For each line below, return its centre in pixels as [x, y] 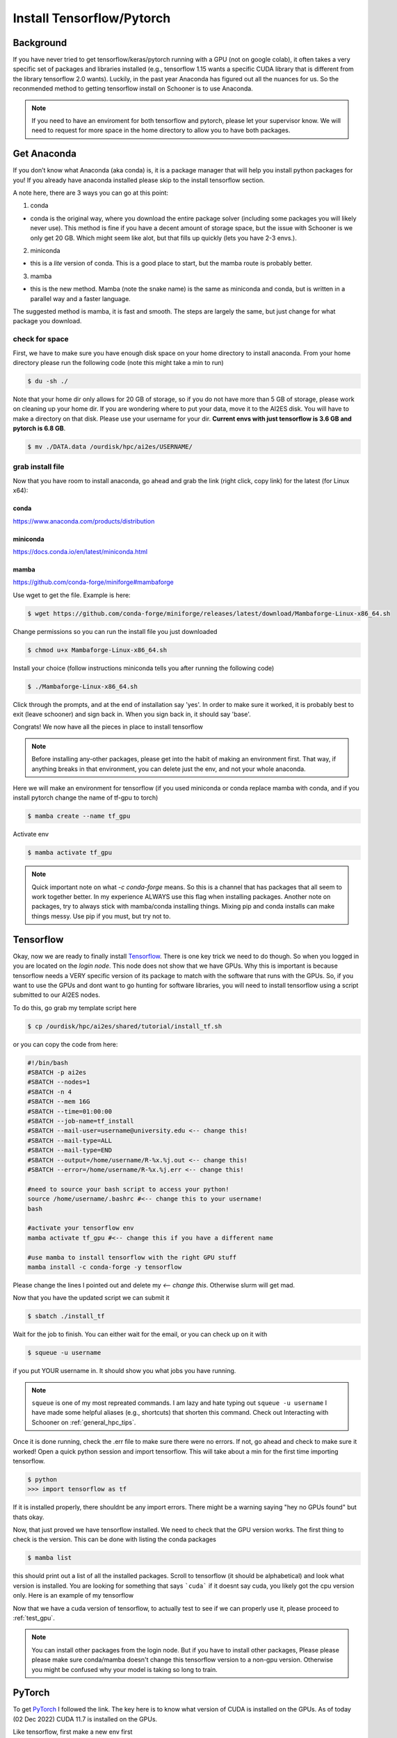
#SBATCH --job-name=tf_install [81, 1121]
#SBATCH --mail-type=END [70, 1150]
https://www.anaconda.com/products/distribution [84, 521]
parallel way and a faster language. [81, 298]
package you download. [47, 321]
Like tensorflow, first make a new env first [73, 1732]
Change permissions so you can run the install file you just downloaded [115, 631]
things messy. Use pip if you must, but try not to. [101, 916]
